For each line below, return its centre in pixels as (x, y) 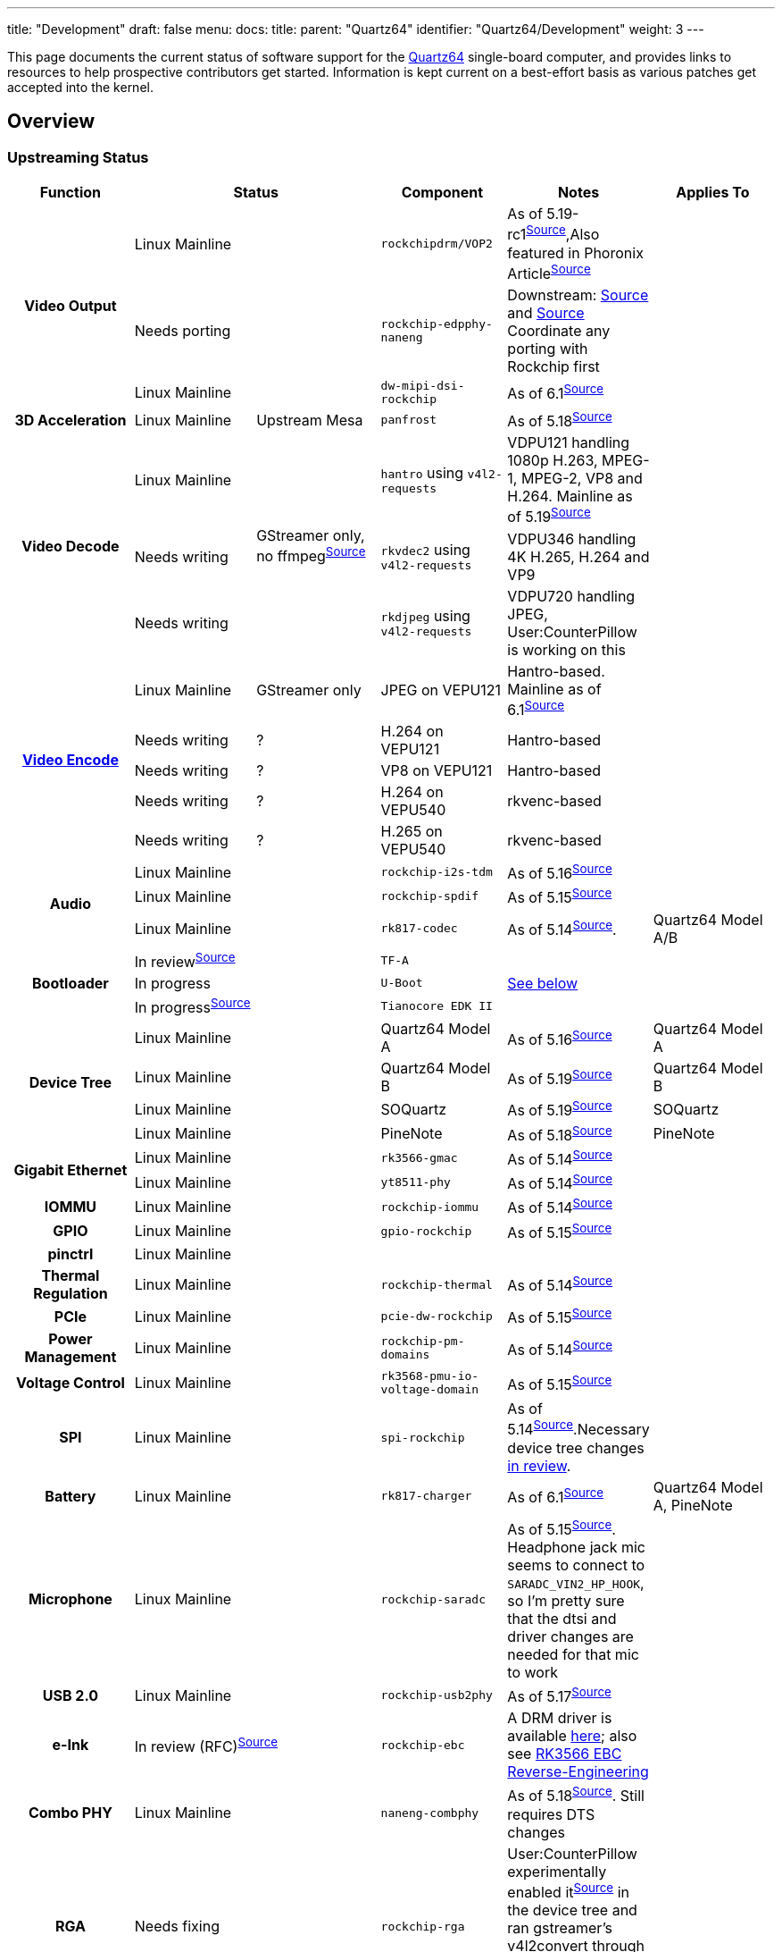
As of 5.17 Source (559, 1695)
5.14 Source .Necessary (578, 1428)
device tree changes (576, 1447)
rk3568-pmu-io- (430, 1376)
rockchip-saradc (433, 1599)
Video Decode (71, 546)
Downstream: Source (578, 294)
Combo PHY (70, 1813)
